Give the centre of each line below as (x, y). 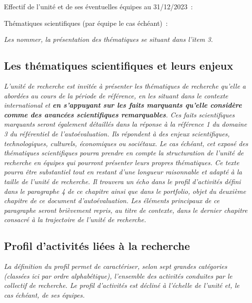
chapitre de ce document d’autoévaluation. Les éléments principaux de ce (112, 200)
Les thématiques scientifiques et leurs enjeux (119, 66)
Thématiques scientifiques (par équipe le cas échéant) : (86, 23)
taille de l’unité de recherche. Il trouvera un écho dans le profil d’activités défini (122, 181)
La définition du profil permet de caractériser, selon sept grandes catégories (116, 266)
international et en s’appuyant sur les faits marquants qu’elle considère (123, 105)
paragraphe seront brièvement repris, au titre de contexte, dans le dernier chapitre (126, 210)
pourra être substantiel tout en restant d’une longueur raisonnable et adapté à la (123, 172)
